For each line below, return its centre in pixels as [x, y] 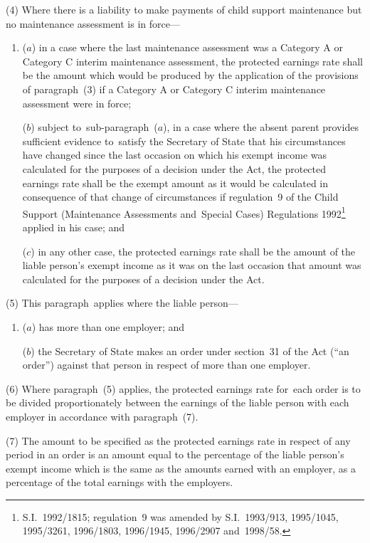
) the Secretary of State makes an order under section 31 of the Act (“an [190, 350]
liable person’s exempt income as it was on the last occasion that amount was [192, 265]
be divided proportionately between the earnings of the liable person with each [178, 402]
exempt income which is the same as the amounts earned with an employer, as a [181, 468]
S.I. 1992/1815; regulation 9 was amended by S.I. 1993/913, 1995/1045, [180, 516]
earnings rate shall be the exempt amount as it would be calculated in [175, 183]
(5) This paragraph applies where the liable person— [122, 303]
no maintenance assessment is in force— [93, 23]
